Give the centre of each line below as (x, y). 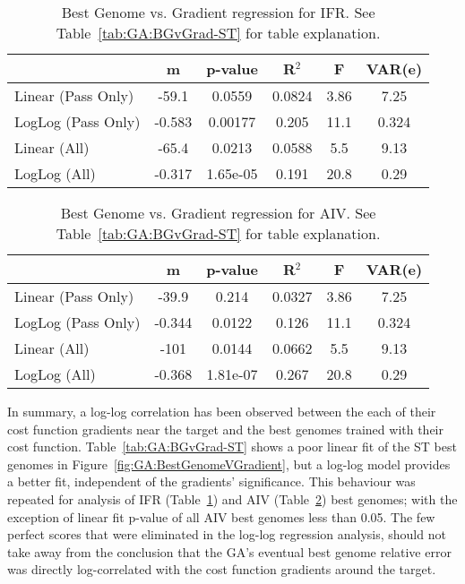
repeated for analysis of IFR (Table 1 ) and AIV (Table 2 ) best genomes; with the (232, 498)
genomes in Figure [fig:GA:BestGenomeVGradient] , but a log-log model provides (229, 464)
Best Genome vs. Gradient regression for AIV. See (218, 213)
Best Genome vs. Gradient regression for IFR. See (218, 12)
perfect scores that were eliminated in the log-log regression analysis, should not (227, 534)
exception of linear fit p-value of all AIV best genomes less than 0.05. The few (221, 516)
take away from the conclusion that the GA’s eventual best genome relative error (229, 551)
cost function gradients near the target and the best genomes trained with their (226, 429)
